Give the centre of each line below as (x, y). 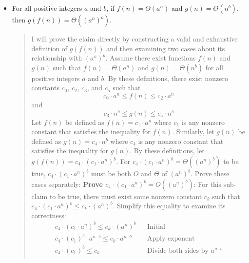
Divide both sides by (178, 251)
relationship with (57, 58)
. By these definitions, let (167, 151)
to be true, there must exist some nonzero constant (126, 196)
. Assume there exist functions (151, 58)
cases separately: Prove (67, 184)
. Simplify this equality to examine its (169, 206)
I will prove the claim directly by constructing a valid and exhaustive (134, 39)
